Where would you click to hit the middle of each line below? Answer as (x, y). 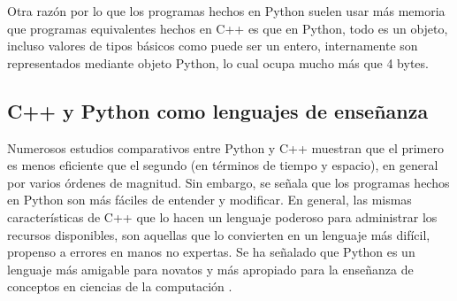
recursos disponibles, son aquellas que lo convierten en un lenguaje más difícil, (219, 234)
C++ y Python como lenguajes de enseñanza (218, 110)
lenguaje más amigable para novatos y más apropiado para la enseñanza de (210, 269)
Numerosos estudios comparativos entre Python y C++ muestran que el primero (225, 147)
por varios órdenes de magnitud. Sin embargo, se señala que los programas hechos (228, 182)
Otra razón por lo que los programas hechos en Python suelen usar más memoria (226, 11)
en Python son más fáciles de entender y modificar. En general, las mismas (209, 200)
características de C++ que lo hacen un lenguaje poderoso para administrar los (222, 216)
